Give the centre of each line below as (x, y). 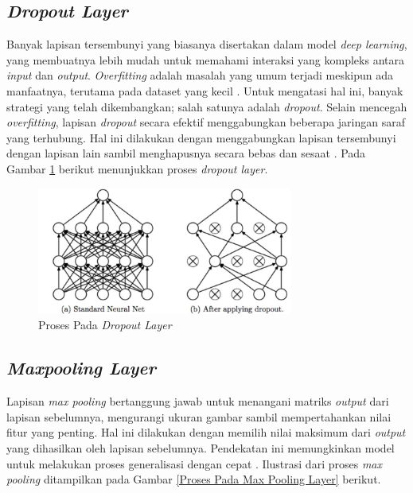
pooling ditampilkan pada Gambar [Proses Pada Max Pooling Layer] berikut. (194, 479)
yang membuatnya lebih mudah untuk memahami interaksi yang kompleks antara (205, 59)
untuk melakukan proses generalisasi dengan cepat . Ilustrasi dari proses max (194, 463)
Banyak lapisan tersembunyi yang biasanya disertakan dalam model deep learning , (207, 44)
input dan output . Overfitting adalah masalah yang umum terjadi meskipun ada (200, 75)
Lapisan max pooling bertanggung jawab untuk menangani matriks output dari (198, 401)
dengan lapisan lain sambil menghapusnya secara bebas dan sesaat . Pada (186, 153)
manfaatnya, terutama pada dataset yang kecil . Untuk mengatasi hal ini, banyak (205, 90)
